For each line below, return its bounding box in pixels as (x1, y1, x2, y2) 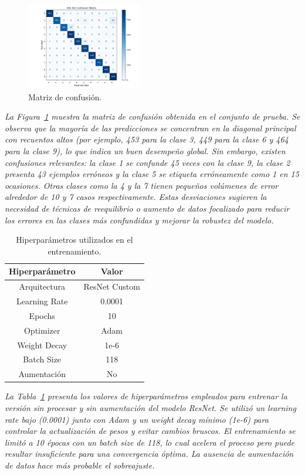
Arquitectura (19, 280, 66, 293)
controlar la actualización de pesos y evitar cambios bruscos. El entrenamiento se (5, 425, 296, 437)
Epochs (29, 309, 55, 321)
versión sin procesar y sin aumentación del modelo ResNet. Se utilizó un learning (5, 402, 296, 413)
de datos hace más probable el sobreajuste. (5, 459, 155, 471)
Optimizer (23, 324, 60, 336)
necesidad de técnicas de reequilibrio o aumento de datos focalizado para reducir (5, 202, 290, 215)
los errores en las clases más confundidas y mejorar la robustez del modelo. (5, 213, 274, 226)
